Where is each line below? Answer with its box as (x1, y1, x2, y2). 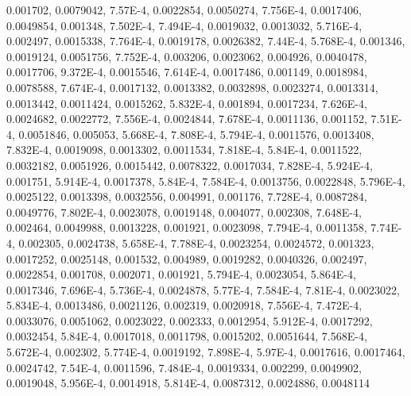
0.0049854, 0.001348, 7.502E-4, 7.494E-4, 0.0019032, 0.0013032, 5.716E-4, (6, 17, 363, 33)
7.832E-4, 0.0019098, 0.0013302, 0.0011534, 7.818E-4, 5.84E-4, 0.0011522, (6, 141, 363, 158)
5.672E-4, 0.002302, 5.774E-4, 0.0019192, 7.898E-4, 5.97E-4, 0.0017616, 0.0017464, (6, 344, 405, 360)
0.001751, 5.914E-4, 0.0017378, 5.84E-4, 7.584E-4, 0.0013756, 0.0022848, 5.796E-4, (6, 172, 405, 189)
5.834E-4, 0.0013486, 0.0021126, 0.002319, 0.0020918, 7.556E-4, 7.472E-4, (6, 297, 363, 313)
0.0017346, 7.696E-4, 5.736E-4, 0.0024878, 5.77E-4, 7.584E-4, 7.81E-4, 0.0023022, (6, 281, 400, 298)
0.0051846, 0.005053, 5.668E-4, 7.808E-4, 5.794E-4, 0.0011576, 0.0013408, (18, 125, 374, 142)
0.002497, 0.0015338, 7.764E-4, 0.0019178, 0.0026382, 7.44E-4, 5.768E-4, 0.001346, (6, 33, 405, 49)
